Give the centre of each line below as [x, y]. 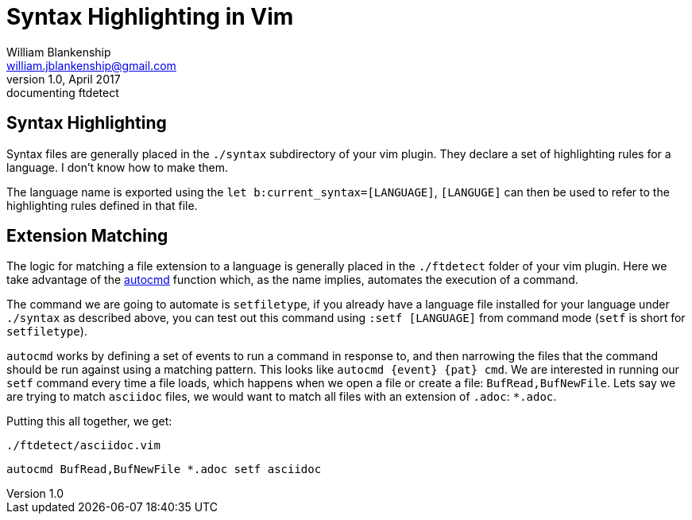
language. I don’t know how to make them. [117, 167]
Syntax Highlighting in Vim [150, 17]
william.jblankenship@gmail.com [91, 65]
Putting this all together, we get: [89, 421]
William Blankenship [59, 52]
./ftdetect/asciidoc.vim [83, 446]
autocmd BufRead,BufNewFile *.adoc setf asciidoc [164, 470]
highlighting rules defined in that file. [102, 205]
